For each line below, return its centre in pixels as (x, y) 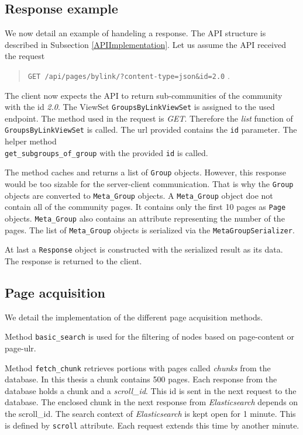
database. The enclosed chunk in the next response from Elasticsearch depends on (151, 402)
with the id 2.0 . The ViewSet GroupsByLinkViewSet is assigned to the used (140, 107)
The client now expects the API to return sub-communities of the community (144, 95)
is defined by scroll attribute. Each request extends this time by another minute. (152, 425)
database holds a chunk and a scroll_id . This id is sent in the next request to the (151, 390)
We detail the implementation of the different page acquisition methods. (134, 317)
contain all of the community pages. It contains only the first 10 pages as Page (145, 207)
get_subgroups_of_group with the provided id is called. (106, 152)
